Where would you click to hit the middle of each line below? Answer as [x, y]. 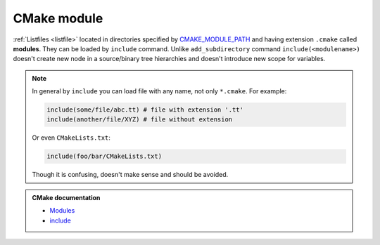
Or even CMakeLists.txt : [71, 138]
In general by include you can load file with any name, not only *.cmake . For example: [159, 91]
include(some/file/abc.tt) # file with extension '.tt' [145, 110]
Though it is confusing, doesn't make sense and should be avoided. [130, 175]
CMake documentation [66, 197]
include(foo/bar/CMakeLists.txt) [104, 157]
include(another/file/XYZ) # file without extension [140, 120]
